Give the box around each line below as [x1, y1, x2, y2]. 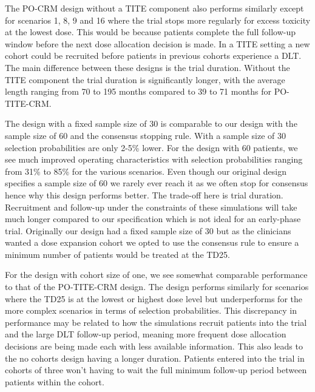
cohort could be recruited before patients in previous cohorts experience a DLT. [5, 49, 302, 62]
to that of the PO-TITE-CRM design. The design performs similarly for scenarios [5, 280, 309, 293]
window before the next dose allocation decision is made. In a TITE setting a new [5, 37, 310, 50]
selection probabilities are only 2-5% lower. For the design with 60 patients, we [5, 141, 298, 154]
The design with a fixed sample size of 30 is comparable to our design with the [5, 117, 297, 130]
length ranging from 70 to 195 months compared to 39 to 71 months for [5, 85, 271, 98]
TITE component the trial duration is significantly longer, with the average [5, 73, 285, 86]
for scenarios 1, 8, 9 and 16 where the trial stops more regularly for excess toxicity [5, 13, 311, 26]
